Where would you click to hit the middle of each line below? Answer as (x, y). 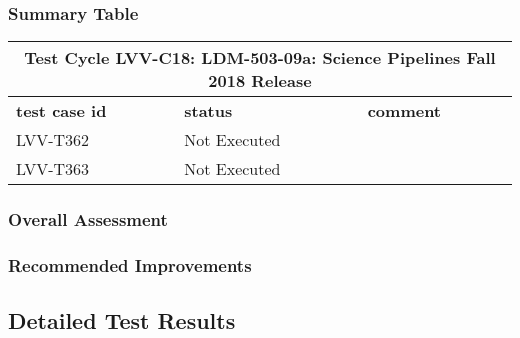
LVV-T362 (53, 140)
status (208, 111)
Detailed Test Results (122, 320)
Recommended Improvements (130, 264)
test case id (61, 111)
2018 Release (260, 81)
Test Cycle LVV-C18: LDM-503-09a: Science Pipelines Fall (260, 58)
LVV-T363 (53, 169)
